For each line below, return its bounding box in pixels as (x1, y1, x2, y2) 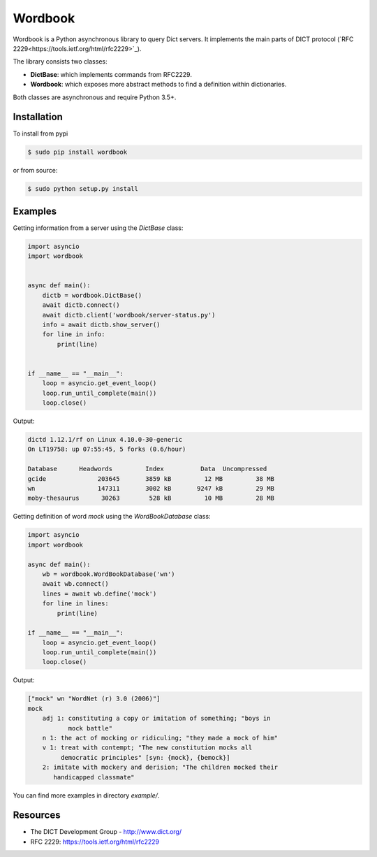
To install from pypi (13, 129, 68, 138)
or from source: (13, 166, 58, 175)
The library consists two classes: (13, 57, 108, 66)
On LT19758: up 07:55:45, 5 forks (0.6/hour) (27, 445, 186, 454)
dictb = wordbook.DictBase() (42, 291, 142, 299)
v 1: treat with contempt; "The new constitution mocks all (42, 744, 253, 751)
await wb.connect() (42, 580, 110, 588)
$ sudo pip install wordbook (27, 148, 128, 157)
